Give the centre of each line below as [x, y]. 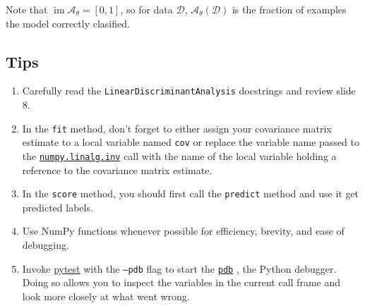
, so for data [146, 9]
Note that [27, 9]
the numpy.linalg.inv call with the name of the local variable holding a [179, 155]
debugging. [46, 245]
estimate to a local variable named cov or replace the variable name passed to [191, 142]
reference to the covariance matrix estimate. [117, 170]
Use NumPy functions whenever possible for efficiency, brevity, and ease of [183, 231]
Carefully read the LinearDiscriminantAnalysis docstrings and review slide [189, 91]
